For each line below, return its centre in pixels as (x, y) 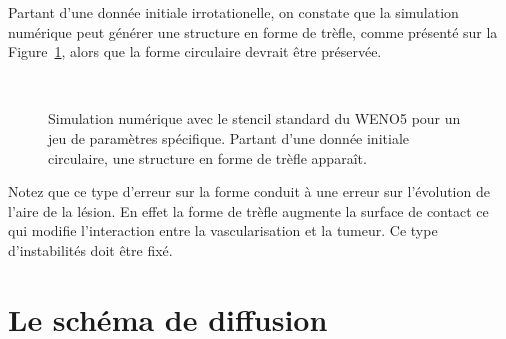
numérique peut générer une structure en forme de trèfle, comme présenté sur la (253, 31)
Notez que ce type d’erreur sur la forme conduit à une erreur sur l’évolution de (249, 191)
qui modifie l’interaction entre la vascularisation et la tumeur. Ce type (223, 230)
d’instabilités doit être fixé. (90, 249)
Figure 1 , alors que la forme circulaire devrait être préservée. (195, 51)
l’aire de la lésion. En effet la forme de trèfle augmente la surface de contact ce (248, 210)
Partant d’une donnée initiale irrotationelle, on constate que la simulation (233, 12)
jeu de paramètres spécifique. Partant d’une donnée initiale (228, 137)
